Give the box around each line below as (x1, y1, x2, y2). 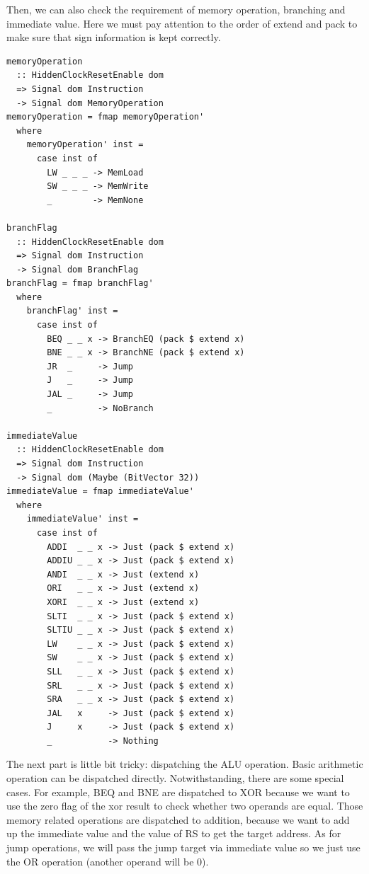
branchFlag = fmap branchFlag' (6, 278, 154, 289)
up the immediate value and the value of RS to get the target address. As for (6, 826, 341, 841)
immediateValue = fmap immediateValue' (6, 486, 194, 497)
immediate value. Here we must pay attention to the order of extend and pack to (6, 16, 358, 30)
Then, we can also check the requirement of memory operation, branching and (6, 2, 346, 16)
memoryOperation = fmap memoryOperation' (6, 112, 205, 122)
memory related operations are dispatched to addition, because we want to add (6, 812, 350, 827)
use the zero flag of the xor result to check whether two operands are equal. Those (6, 798, 363, 813)
